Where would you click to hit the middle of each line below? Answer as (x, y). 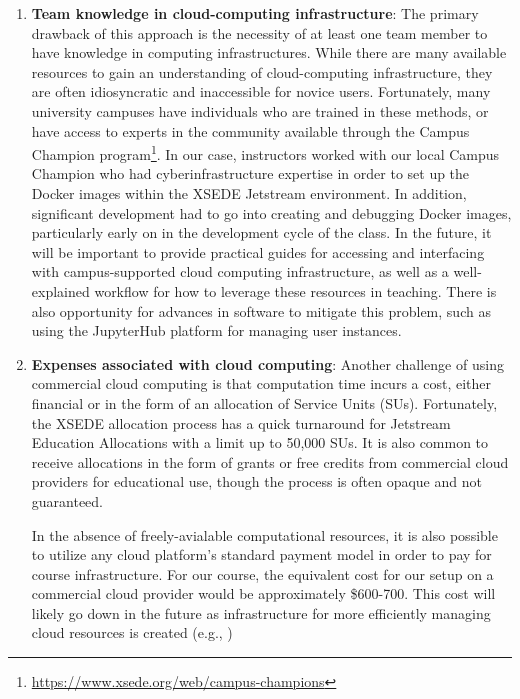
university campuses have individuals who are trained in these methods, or (260, 110)
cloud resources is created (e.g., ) (132, 632)
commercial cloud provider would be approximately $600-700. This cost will (263, 593)
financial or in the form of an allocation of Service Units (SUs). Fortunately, (264, 402)
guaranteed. (67, 500)
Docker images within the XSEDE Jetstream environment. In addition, (249, 193)
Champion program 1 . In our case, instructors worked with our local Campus (265, 152)
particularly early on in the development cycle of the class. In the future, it (261, 232)
